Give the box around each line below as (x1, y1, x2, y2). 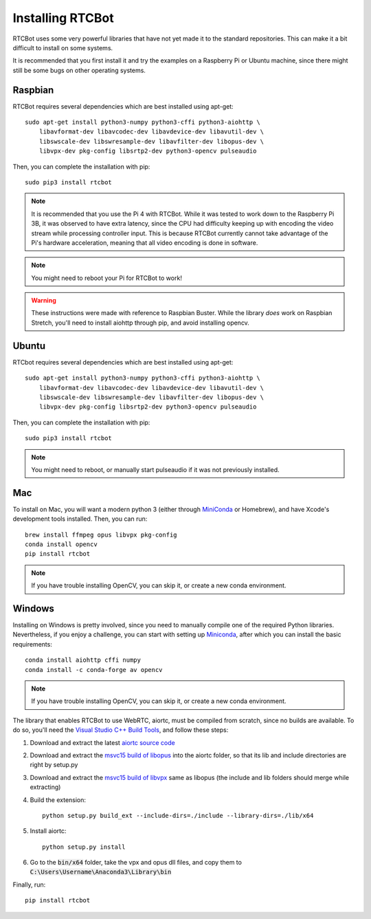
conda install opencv (25, 540, 98, 548)
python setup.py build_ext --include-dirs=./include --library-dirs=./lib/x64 (42, 812, 314, 819)
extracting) (30, 783, 61, 791)
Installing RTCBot (12, 10, 114, 25)
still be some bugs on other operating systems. (12, 66, 146, 74)
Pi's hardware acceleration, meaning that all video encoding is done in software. (31, 238, 258, 247)
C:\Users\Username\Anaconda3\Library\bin (30, 868, 172, 876)
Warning (31, 296, 56, 305)
